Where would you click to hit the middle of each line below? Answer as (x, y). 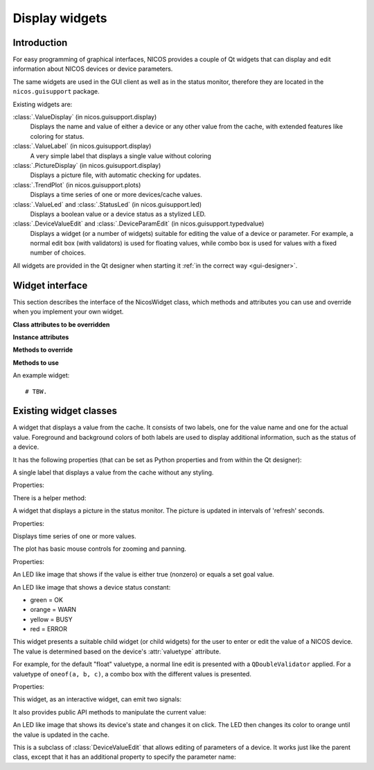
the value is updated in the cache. (61, 735)
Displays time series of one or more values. (74, 536)
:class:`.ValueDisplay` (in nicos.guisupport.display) (85, 117)
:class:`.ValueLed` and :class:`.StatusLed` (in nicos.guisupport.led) (107, 204)
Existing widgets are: (43, 104)
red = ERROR (49, 629)
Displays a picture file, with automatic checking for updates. (116, 175)
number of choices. (58, 253)
